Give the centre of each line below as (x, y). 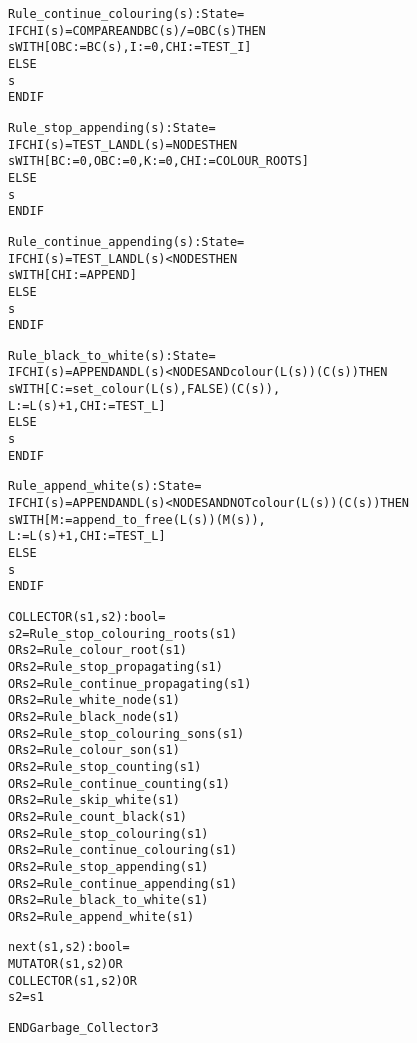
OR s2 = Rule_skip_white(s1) (94, 800)
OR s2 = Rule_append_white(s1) (101, 916)
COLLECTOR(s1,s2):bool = (87, 617)
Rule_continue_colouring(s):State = (126, 14)
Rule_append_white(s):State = (105, 486)
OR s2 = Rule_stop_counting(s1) (105, 766)
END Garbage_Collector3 (83, 1028)
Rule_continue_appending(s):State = (126, 241)
